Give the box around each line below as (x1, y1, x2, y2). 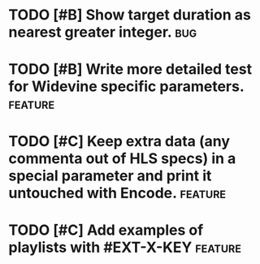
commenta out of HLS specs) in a (8, 149, 236, 167)
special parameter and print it (8, 167, 212, 184)
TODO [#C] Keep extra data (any (8, 132, 230, 150)
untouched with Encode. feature (8, 184, 226, 202)
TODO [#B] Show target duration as (8, 6, 252, 24)
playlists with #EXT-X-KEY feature (8, 238, 242, 257)
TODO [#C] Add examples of (8, 221, 204, 239)
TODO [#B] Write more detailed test (8, 60, 253, 79)
